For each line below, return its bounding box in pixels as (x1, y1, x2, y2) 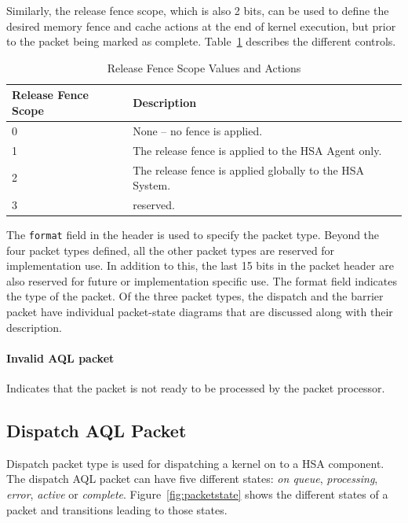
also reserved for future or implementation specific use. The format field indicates (6, 272, 397, 289)
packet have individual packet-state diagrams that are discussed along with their (6, 304, 393, 320)
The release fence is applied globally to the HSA (133, 161, 365, 178)
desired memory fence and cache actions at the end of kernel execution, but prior (6, 17, 396, 34)
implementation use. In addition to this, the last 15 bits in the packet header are (6, 257, 394, 274)
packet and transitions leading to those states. (6, 501, 228, 517)
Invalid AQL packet (6, 349, 115, 366)
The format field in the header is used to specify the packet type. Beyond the (6, 227, 380, 243)
